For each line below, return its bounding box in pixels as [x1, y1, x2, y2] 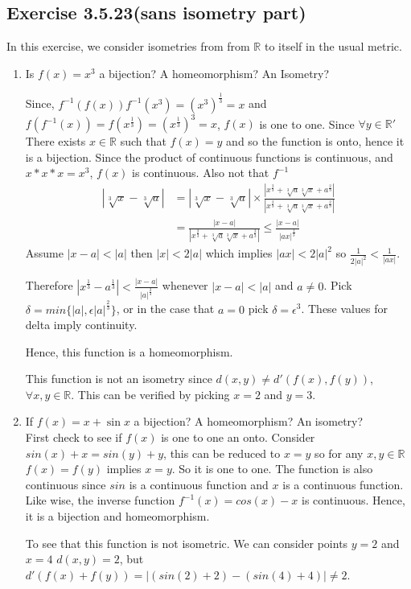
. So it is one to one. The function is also [171, 460, 373, 477]
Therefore [25, 277, 73, 294]
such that [120, 133, 166, 150]
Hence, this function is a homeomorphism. [25, 343, 233, 360]
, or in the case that [116, 300, 215, 317]
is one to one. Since [259, 115, 355, 132]
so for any [314, 444, 364, 461]
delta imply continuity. [25, 316, 138, 333]
